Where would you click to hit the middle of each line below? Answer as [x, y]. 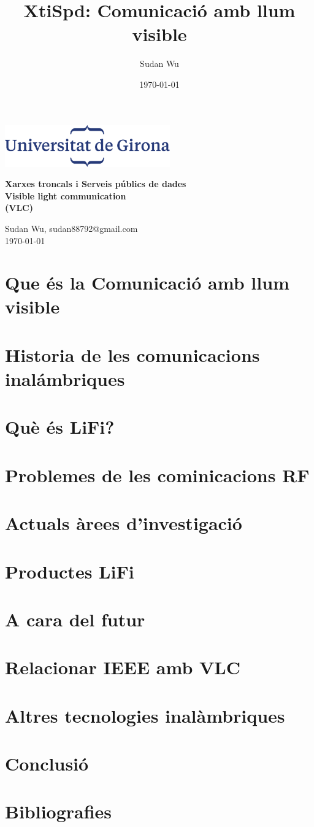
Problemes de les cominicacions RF [157, 475]
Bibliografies [59, 811]
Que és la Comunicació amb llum [147, 283]
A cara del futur [75, 619]
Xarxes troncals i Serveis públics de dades [96, 184]
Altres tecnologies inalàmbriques [145, 715]
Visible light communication [66, 195]
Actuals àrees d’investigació [124, 523]
